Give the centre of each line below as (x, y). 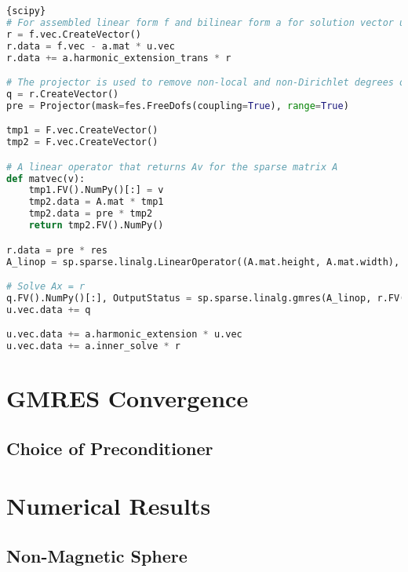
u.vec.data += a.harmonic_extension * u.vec (124, 335)
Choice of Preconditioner (110, 448)
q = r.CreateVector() (63, 94)
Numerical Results (109, 506)
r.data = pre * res (57, 250)
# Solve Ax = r (46, 287)
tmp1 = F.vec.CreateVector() (82, 131)
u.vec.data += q (49, 310)
